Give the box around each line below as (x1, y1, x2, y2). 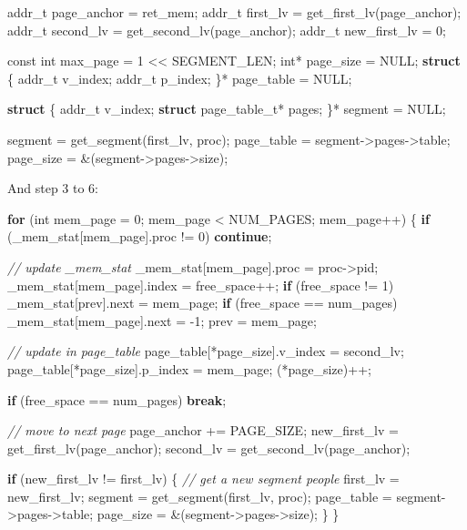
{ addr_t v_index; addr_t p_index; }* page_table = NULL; (7, 68, 352, 87)
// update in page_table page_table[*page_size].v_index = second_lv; (7, 341, 404, 361)
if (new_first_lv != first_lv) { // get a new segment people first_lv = (7, 469, 400, 488)
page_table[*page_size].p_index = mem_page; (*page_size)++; (7, 359, 371, 378)
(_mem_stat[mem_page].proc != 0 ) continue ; (7, 227, 272, 246)
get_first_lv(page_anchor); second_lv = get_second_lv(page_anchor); (7, 438, 411, 457)
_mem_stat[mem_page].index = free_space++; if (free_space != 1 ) (7, 275, 394, 294)
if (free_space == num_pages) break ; (7, 390, 227, 409)
